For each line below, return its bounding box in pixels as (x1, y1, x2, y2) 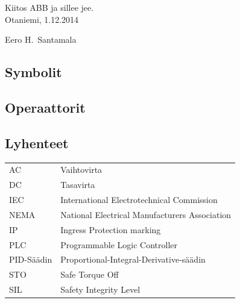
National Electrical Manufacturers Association (60, 208, 232, 220)
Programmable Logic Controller (60, 238, 178, 251)
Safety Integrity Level (60, 283, 141, 296)
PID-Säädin (9, 253, 52, 266)
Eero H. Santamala (5, 33, 77, 46)
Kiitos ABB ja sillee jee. (5, 1, 94, 13)
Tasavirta (60, 178, 95, 191)
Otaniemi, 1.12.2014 (5, 13, 79, 25)
